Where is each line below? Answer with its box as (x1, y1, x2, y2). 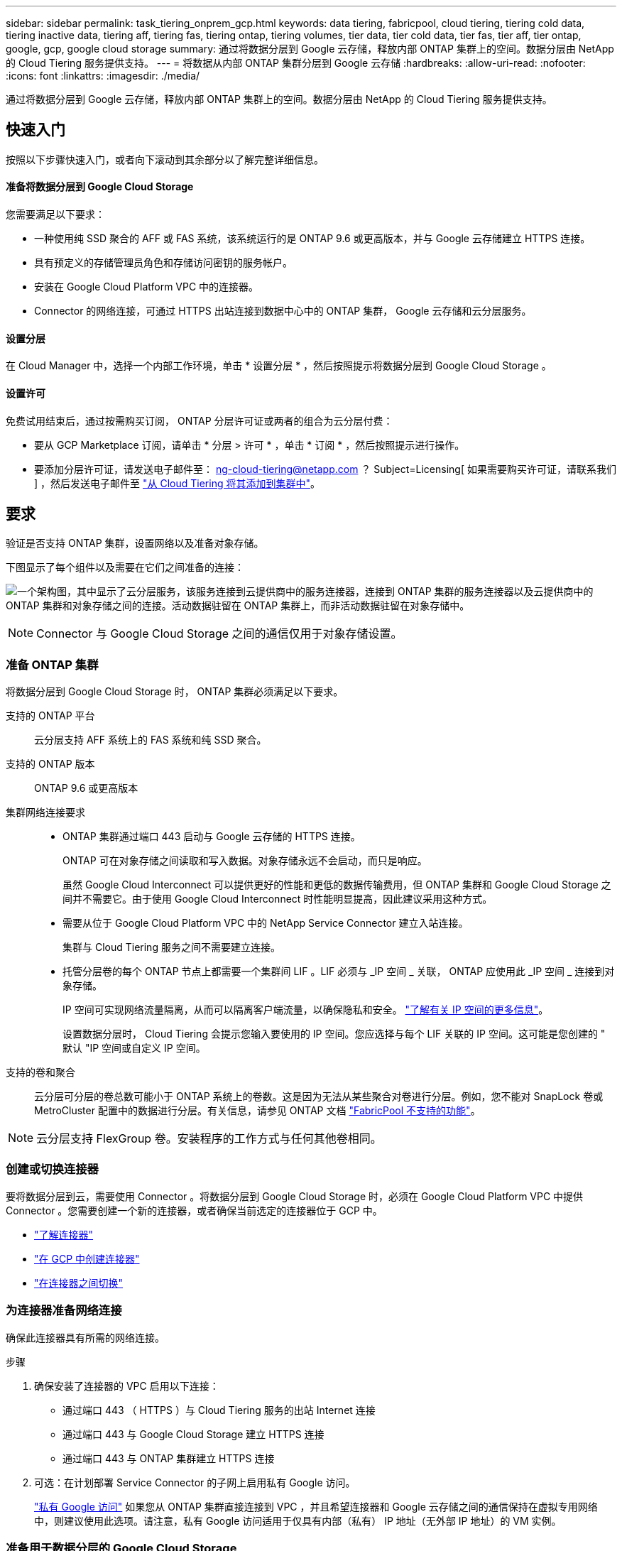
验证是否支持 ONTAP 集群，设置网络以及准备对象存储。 (6, 537, 264, 550)
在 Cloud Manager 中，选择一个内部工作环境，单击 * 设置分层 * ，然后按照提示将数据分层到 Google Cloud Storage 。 (6, 359, 552, 372)
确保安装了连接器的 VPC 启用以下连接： (34, 1379, 219, 1392)
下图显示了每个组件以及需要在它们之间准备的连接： (6, 561, 244, 574)
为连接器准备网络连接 (6, 1303, 122, 1318)
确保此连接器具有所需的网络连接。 (6, 1331, 165, 1344)
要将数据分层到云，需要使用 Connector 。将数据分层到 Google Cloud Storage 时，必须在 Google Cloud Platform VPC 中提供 (6, 1190, 584, 1202)
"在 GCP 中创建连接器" (34, 1252, 140, 1265)
